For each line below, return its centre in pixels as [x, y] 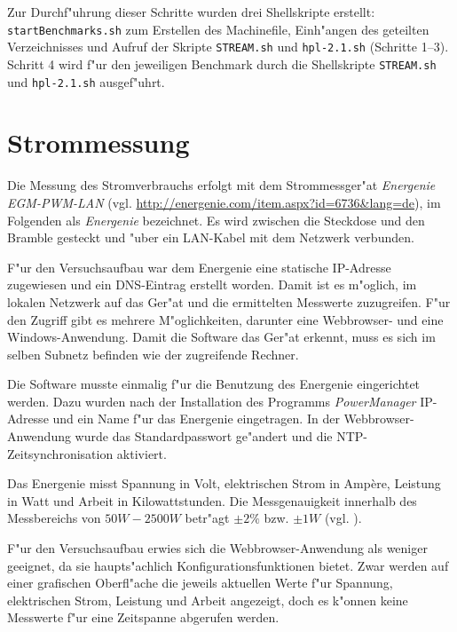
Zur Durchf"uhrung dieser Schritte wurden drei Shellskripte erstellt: [191, 12]
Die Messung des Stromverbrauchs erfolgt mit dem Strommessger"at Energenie [221, 185]
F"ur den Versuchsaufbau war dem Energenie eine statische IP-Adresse [199, 267]
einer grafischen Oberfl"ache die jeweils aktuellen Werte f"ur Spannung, [200, 583]
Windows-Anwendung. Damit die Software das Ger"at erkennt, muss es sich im [221, 337]
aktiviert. [142, 453]
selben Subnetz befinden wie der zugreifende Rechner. [153, 354]
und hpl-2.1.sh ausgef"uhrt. [86, 81]
